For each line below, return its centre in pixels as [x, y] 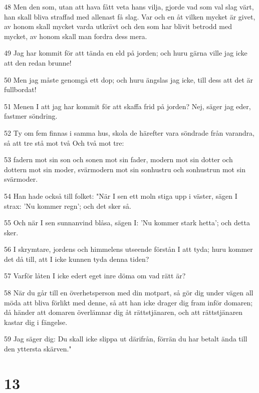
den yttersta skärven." [38, 349]
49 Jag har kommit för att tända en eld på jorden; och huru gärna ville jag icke [126, 53]
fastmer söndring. [31, 116]
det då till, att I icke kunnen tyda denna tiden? [77, 259]
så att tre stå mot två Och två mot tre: [64, 142]
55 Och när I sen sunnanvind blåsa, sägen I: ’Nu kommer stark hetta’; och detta [127, 223]
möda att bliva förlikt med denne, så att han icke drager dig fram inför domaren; [128, 302]
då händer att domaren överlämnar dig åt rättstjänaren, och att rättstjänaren [123, 312]
